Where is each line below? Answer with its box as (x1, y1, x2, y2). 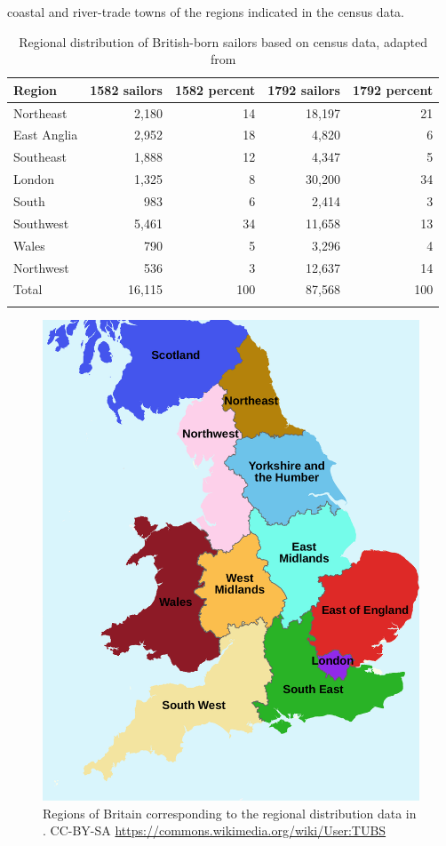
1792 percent (352, 80, 434, 99)
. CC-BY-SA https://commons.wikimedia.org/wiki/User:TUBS (43, 821, 386, 840)
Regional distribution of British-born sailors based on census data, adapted (19, 32, 427, 51)
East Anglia (13, 125, 78, 144)
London (13, 170, 55, 188)
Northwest (13, 258, 69, 276)
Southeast (13, 148, 67, 166)
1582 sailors (90, 80, 163, 99)
